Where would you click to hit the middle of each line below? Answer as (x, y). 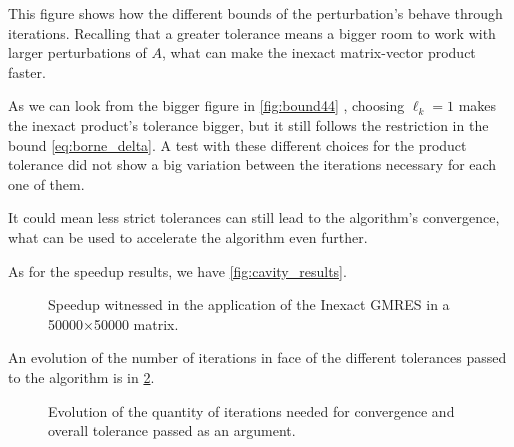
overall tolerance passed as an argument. (172, 430)
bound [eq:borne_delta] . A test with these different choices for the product (237, 144)
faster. (27, 71)
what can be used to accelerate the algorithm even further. (188, 236)
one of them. (46, 183)
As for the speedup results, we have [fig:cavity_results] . (177, 270)
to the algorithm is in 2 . (81, 376)
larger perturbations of (77, 52)
